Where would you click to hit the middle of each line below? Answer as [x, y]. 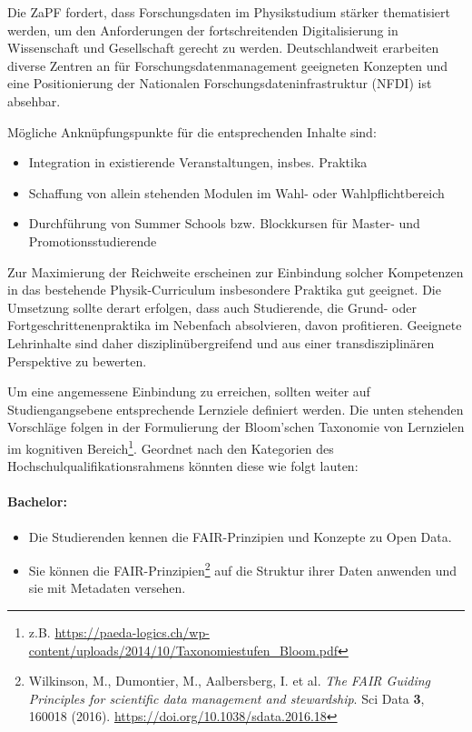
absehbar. [34, 100]
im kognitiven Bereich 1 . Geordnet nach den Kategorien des [171, 446]
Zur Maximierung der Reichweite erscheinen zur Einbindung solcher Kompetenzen [236, 271]
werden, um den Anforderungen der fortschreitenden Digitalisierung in [203, 30]
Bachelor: [37, 501]
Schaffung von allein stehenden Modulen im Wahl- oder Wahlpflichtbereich [236, 192]
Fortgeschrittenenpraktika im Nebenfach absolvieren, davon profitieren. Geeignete [235, 325]
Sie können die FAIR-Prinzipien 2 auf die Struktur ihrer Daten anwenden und [243, 569]
